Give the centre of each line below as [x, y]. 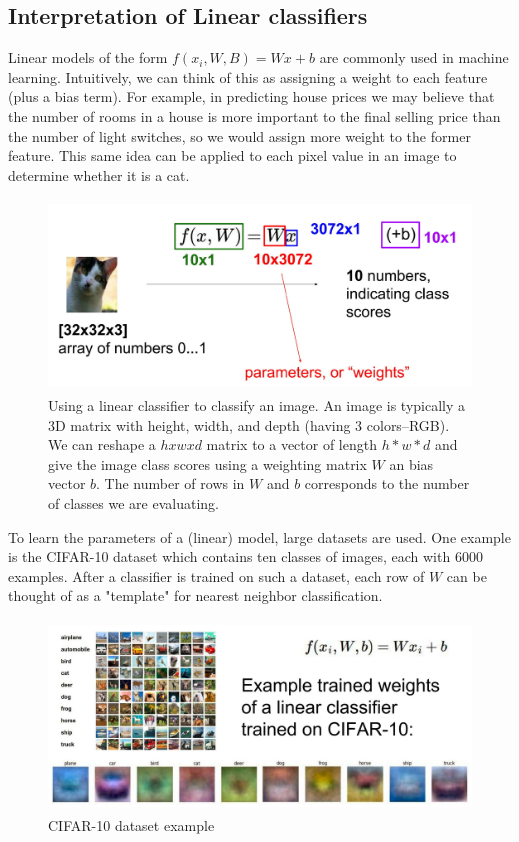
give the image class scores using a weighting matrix [207, 463]
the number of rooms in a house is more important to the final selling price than [254, 115]
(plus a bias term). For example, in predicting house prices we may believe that [251, 96]
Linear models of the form [88, 57]
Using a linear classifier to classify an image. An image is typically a [257, 404]
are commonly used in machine [414, 57]
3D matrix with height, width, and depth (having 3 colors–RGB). [249, 424]
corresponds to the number [387, 483]
